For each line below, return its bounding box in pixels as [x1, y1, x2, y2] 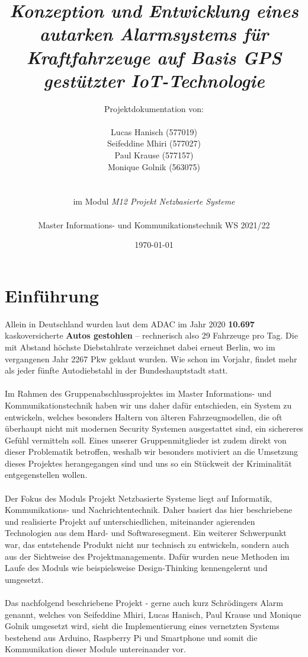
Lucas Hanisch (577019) [111, 125, 197, 138]
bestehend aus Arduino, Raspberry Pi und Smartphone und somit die [5, 631, 258, 643]
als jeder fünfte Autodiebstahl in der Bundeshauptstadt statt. [5, 364, 228, 377]
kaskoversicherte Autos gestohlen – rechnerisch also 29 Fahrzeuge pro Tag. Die [5, 329, 298, 342]
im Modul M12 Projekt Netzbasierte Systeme [73, 195, 235, 208]
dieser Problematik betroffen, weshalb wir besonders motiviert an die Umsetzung [5, 445, 299, 458]
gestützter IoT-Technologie [43, 68, 265, 93]
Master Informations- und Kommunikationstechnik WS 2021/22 [38, 218, 270, 231]
